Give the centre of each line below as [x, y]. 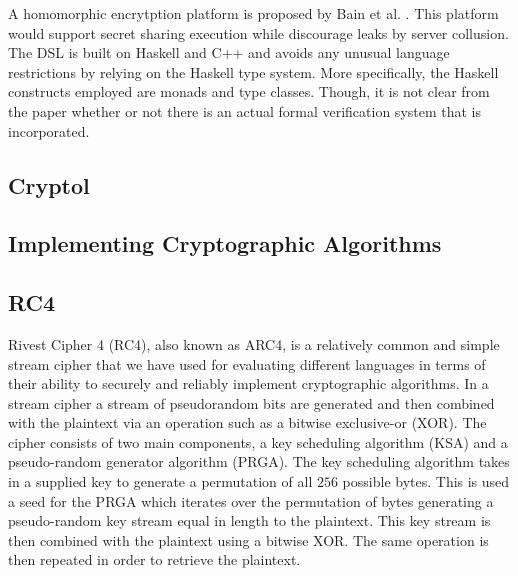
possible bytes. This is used [426, 481]
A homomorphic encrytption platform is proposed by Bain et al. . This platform [253, 13]
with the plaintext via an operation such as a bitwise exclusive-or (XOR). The [247, 422]
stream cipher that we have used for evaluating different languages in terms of [247, 363]
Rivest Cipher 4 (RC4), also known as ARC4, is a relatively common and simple [254, 343]
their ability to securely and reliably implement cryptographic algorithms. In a [248, 383]
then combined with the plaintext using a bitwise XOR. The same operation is [248, 539]
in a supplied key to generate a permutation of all [160, 481]
